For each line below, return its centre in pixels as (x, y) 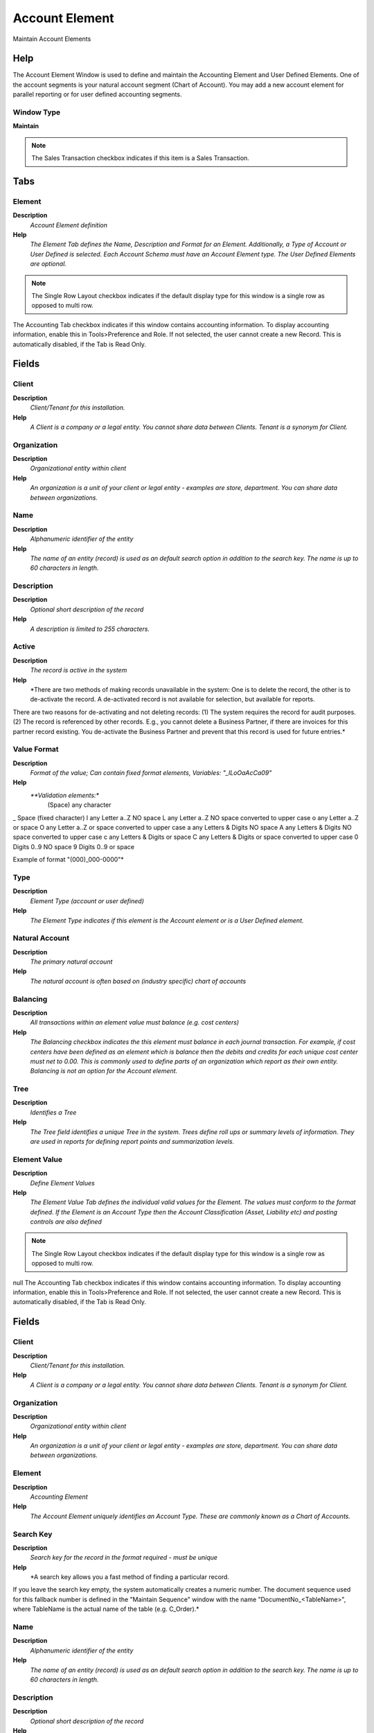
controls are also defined (66, 1222)
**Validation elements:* (65, 795)
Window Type (37, 112)
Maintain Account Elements (52, 39)
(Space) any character (79, 805)
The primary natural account (71, 962)
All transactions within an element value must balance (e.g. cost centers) (134, 1022)
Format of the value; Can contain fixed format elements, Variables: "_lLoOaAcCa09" (151, 773)
